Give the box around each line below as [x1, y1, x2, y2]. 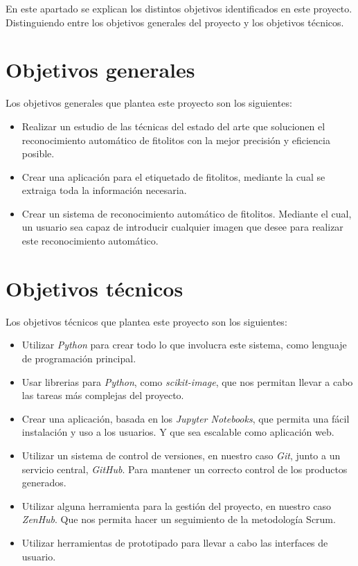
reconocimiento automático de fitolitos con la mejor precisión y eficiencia [21, 132, 330, 147]
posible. [21, 146, 55, 161]
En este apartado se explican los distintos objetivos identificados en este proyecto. [6, 1, 352, 15]
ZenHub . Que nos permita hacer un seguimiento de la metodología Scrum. [21, 512, 336, 527]
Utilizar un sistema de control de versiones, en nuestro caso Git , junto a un [21, 448, 341, 462]
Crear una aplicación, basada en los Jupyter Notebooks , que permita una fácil [21, 411, 350, 425]
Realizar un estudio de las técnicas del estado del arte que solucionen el [21, 118, 325, 133]
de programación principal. [21, 351, 136, 365]
